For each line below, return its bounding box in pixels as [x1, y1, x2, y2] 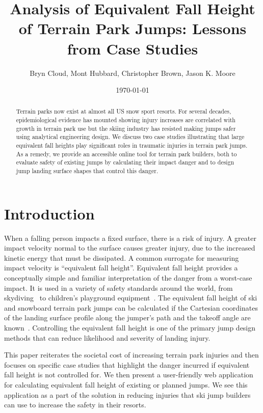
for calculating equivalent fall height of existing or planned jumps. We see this [4, 379, 248, 390]
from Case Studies [67, 38, 198, 59]
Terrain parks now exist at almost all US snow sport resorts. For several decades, [16, 107, 231, 116]
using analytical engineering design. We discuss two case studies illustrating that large [16, 132, 245, 141]
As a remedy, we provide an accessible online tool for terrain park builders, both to [16, 149, 237, 158]
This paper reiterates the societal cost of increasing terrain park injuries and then [4, 349, 259, 360]
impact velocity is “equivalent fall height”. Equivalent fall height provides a [4, 262, 238, 273]
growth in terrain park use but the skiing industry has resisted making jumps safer [16, 124, 236, 132]
